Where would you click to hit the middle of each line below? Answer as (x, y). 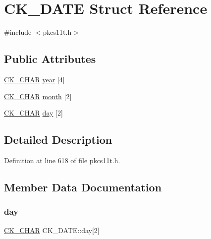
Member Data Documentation (83, 187)
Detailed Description (58, 140)
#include (18, 32)
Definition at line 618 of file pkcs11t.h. (62, 160)
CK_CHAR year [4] (34, 79)
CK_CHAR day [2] (33, 113)
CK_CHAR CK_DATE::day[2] (52, 230)
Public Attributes (50, 59)
